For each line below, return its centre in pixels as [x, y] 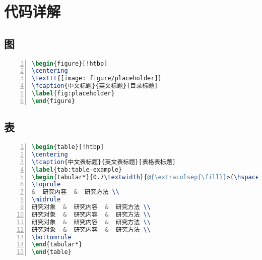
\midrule [46, 200]
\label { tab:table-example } [77, 169]
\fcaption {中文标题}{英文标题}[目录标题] [95, 86]
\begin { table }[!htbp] [68, 147]
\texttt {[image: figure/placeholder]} [97, 79]
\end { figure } [53, 101]
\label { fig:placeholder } [73, 94]
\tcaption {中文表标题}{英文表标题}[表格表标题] [104, 162]
